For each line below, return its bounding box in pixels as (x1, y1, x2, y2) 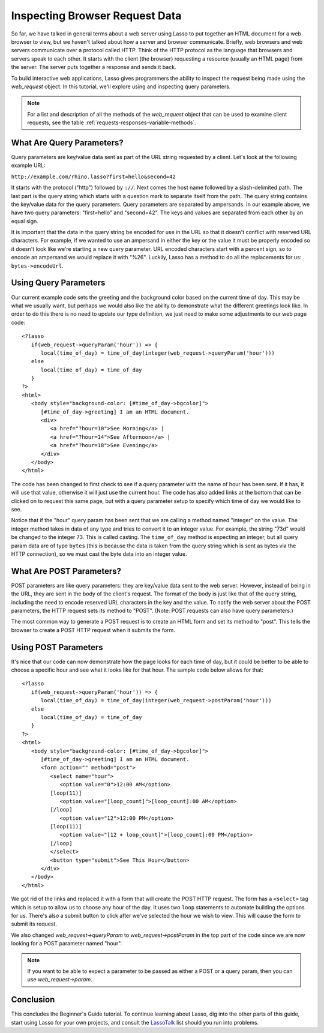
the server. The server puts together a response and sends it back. (11, 64, 176, 71)
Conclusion (11, 995, 55, 1005)
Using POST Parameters (11, 642, 103, 652)
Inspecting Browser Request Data (11, 9, 182, 22)
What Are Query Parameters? (11, 137, 124, 148)
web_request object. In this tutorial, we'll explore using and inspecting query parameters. (11, 83, 231, 90)
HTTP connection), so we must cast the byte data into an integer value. (11, 550, 187, 558)
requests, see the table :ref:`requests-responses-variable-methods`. (27, 119, 196, 126)
